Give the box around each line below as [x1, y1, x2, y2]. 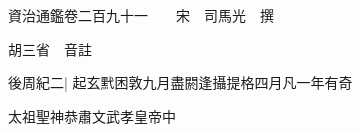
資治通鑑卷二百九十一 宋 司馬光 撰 [8, 5, 274, 25]
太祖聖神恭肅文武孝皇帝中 [8, 105, 176, 126]
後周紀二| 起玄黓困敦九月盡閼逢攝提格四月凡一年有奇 [8, 72, 353, 93]
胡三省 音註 [8, 38, 92, 59]
